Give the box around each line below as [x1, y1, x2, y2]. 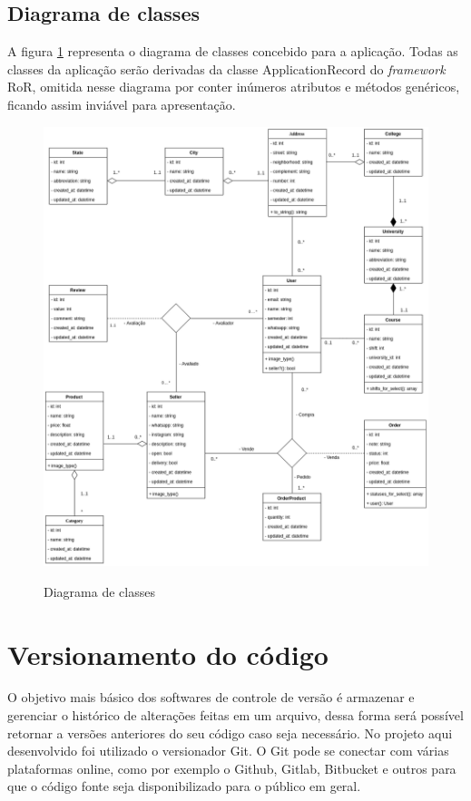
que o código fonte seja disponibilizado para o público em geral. [7, 777, 361, 796]
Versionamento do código [7, 635, 329, 672]
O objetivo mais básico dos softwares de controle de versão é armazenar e [7, 688, 415, 707]
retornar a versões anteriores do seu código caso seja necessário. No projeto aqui [7, 723, 453, 742]
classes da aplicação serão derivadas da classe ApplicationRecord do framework [7, 59, 446, 78]
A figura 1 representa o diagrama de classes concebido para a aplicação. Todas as [7, 42, 458, 61]
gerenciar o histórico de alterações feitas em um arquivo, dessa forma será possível [7, 706, 464, 725]
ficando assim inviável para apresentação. [7, 94, 236, 113]
